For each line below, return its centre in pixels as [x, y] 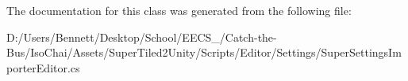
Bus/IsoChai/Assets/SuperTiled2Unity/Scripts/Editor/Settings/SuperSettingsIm [204, 52]
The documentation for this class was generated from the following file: [179, 10]
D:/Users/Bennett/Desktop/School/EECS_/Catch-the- [142, 37]
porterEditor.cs [43, 67]
